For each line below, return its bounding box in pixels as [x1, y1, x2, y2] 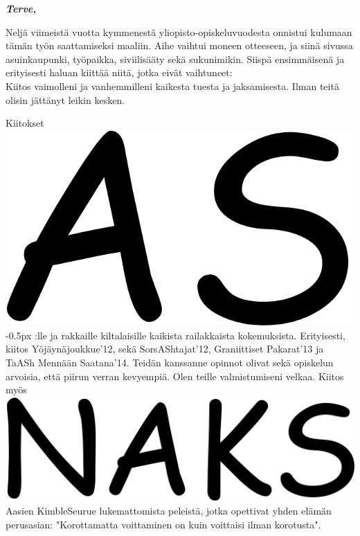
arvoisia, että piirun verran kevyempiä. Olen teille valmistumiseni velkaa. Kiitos [6, 368, 344, 383]
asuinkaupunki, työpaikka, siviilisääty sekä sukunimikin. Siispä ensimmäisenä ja [6, 51, 345, 66]
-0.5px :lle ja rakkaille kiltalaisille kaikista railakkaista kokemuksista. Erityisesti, [6, 328, 345, 342]
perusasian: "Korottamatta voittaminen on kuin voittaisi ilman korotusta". [6, 517, 321, 531]
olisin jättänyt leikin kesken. [6, 92, 125, 107]
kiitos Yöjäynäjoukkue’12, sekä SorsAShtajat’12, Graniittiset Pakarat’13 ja [6, 341, 324, 356]
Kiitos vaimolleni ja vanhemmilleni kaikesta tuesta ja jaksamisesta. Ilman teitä [6, 78, 339, 93]
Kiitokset [6, 116, 44, 130]
